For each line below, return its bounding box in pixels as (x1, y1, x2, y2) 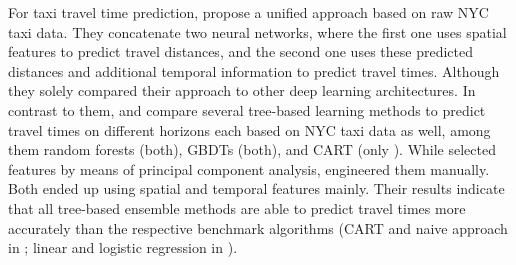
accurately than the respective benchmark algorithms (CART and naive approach (8, 217, 508, 238)
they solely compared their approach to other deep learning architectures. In (8, 80, 476, 101)
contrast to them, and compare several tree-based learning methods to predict (8, 99, 486, 120)
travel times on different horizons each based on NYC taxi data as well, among (8, 119, 491, 140)
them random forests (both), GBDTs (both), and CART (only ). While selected (8, 139, 496, 160)
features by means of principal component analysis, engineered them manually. (8, 158, 490, 179)
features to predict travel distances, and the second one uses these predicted (8, 41, 473, 62)
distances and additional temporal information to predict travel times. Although (8, 60, 500, 81)
